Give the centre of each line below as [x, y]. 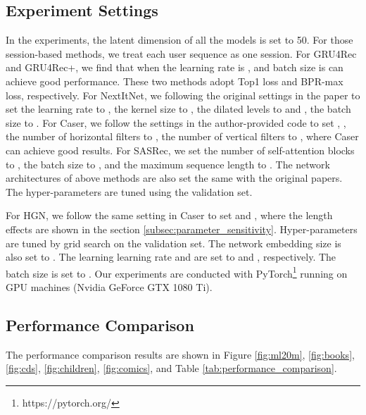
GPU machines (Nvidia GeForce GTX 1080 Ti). [109, 286]
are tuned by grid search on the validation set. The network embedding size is [173, 243]
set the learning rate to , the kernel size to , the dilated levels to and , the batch [178, 109]
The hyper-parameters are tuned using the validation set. [129, 191]
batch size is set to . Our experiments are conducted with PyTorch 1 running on [177, 272]
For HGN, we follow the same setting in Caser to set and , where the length [169, 215]
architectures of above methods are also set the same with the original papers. [174, 178]
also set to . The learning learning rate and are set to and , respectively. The [171, 257]
